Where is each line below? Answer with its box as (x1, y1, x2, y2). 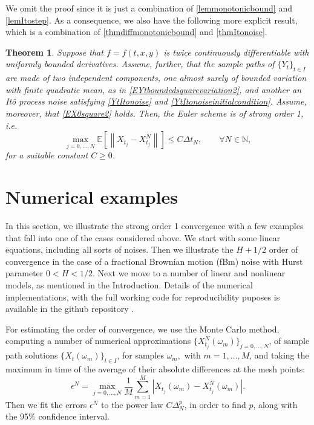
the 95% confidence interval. (5, 410, 110, 423)
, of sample (269, 334, 310, 347)
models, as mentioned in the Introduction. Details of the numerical (5, 279, 253, 291)
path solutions (5, 349, 58, 362)
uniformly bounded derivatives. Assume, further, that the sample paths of (5, 57, 275, 70)
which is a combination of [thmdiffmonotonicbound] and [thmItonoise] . (5, 25, 267, 38)
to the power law (101, 398, 163, 410)
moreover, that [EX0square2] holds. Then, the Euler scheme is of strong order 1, (5, 106, 304, 119)
